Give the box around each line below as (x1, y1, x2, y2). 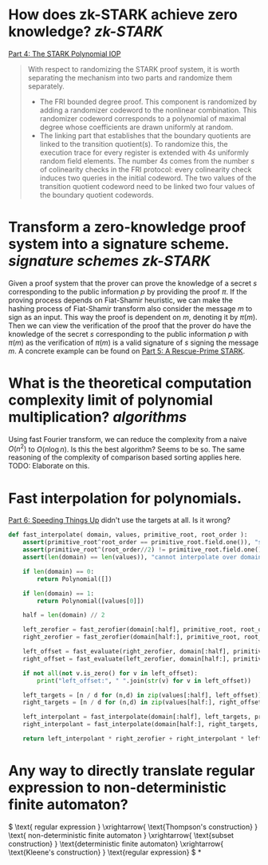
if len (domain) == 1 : (22, 589, 94, 598)
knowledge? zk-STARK (8, 22, 164, 41)
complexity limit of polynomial (8, 391, 214, 409)
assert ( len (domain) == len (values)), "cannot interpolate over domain (22, 553, 262, 562)
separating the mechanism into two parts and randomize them (27, 73, 233, 82)
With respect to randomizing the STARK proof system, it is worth (27, 64, 240, 73)
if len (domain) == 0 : (22, 567, 94, 575)
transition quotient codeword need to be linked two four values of (39, 181, 255, 191)
